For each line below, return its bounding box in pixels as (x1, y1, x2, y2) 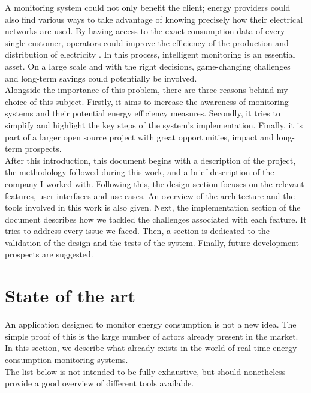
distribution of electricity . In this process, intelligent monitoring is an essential (5, 48, 295, 61)
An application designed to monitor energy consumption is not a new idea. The (5, 318, 297, 331)
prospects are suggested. (5, 248, 93, 260)
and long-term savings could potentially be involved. (5, 71, 197, 84)
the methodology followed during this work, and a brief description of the (5, 166, 274, 178)
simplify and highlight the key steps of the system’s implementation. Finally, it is (5, 118, 303, 131)
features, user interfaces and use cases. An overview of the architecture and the (5, 189, 295, 202)
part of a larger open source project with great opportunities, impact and (5, 130, 274, 143)
